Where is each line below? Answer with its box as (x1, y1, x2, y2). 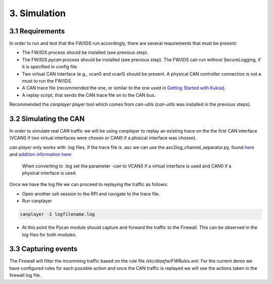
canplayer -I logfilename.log (20, 212, 95, 217)
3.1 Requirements (9, 27, 65, 35)
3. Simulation (9, 8, 66, 19)
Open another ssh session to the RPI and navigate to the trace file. (22, 190, 160, 197)
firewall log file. (9, 272, 41, 278)
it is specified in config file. (22, 64, 78, 70)
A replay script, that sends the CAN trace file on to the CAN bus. (22, 92, 156, 98)
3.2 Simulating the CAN (9, 114, 85, 123)
